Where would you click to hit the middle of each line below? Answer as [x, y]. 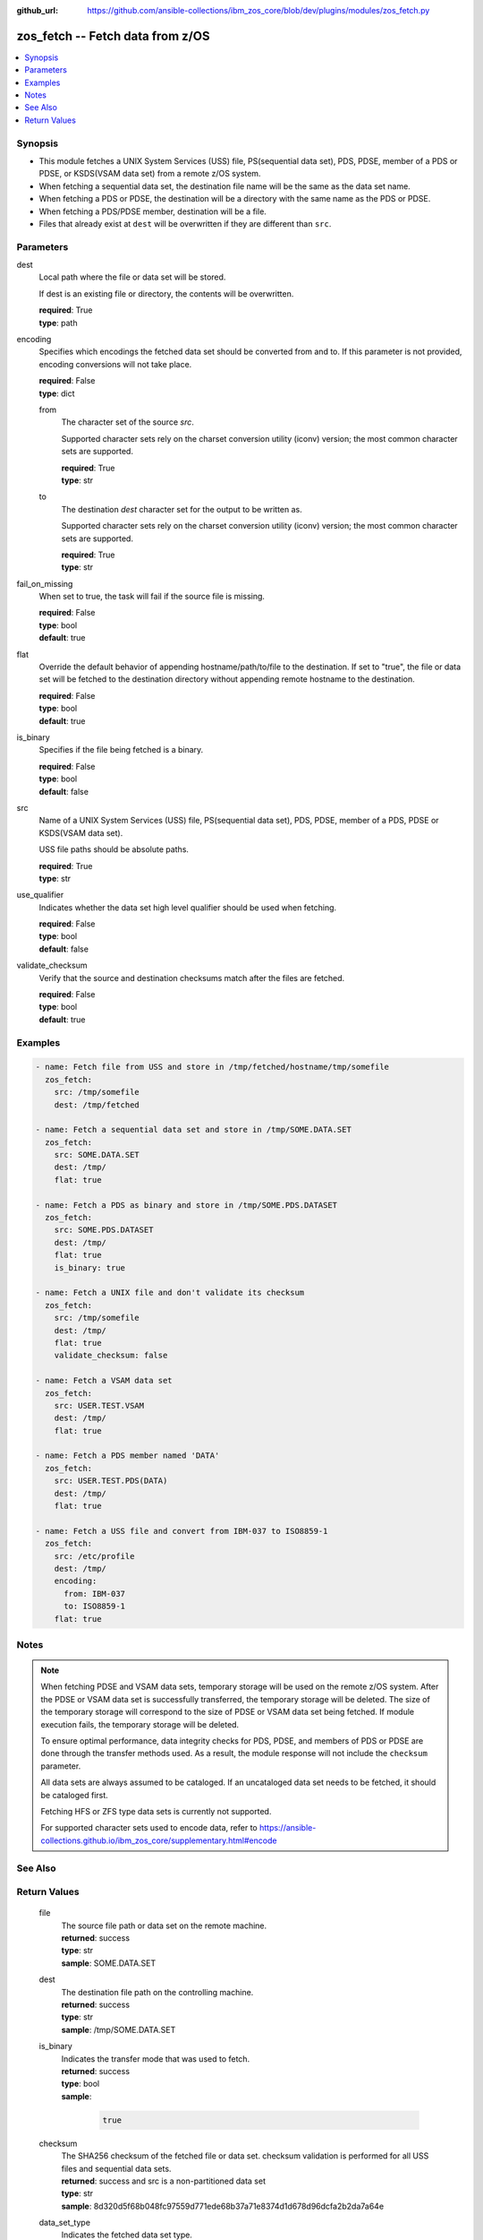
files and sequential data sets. [116, 2168]
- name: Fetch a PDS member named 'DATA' [127, 1456]
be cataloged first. [75, 1795]
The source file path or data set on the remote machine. [164, 1926]
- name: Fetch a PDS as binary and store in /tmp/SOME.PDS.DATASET [186, 1205]
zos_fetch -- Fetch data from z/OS [113, 36]
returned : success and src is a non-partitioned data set [163, 2181]
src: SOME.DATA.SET [97, 1155]
